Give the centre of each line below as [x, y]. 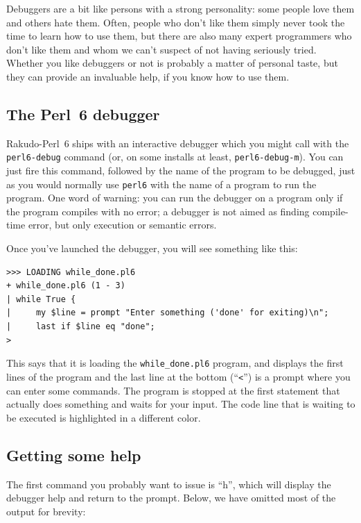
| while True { [41, 299]
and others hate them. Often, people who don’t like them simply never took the [176, 22]
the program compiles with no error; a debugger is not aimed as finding [158, 211]
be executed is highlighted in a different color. [104, 417]
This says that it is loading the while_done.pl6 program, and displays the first [175, 363]
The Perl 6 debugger [83, 114]
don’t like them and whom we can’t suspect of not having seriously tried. [161, 49]
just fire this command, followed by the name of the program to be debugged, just [181, 171]
